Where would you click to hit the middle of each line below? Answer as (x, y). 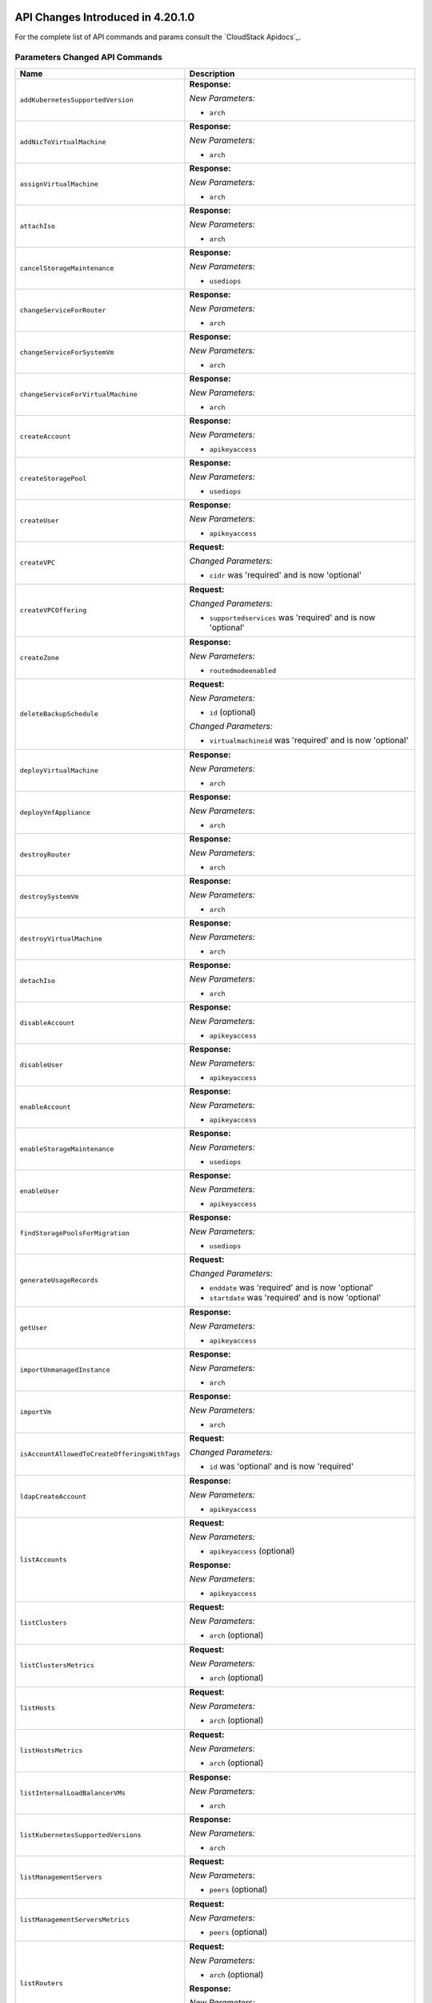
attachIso (38, 226)
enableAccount (45, 1107)
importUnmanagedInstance (65, 1370)
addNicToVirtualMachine (63, 141)
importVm (36, 1411)
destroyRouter (45, 854)
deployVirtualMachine (59, 770)
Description (212, 74)
